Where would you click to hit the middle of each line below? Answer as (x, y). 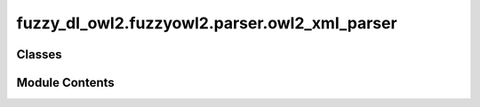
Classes (39, 54)
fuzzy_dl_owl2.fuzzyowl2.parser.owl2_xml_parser (207, 23)
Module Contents (65, 83)
